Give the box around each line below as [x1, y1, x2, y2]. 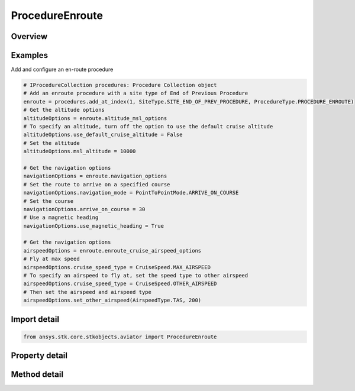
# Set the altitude [23, 140, 80, 146]
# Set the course [23, 198, 74, 204]
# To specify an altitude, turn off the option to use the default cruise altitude [23, 123, 273, 130]
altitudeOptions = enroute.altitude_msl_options [23, 115, 167, 121]
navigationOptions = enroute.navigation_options [23, 173, 167, 180]
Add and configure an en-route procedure [11, 66, 114, 73]
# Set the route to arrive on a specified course [23, 181, 170, 188]
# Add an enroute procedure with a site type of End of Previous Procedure [23, 90, 248, 97]
